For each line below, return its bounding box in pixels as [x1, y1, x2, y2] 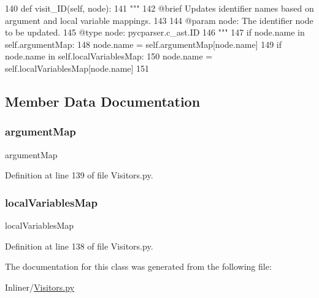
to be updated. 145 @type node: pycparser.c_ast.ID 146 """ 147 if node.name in [5, 26, 305, 39]
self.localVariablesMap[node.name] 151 [5, 61, 150, 74]
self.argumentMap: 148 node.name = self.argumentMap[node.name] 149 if [5, 37, 282, 50]
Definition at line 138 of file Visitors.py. [5, 239, 153, 252]
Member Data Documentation [5, 91, 201, 110]
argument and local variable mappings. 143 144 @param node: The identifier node [5, 13, 313, 26]
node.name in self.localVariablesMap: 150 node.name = [5, 50, 213, 63]
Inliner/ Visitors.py [5, 280, 75, 293]
